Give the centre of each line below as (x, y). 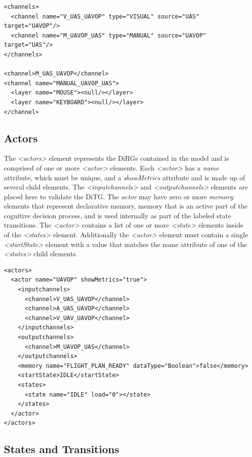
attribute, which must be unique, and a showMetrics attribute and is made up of (125, 177)
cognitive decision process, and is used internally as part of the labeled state (118, 215)
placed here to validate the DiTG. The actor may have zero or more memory (119, 196)
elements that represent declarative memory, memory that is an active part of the (126, 206)
